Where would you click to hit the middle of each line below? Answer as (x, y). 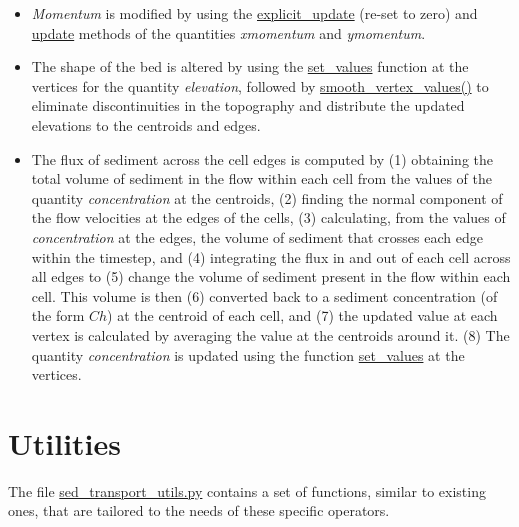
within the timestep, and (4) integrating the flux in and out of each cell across (271, 256)
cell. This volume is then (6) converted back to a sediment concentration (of (264, 295)
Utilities (65, 442)
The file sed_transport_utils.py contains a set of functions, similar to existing (247, 490)
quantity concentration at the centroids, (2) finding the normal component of (267, 197)
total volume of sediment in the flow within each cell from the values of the (262, 178)
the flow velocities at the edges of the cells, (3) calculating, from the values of (268, 217)
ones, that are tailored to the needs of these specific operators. (199, 510)
